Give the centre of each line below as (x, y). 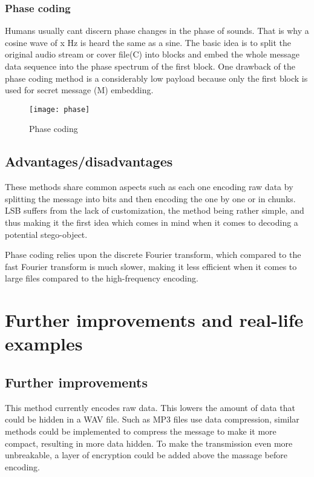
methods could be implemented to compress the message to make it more (141, 431)
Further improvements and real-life (154, 320)
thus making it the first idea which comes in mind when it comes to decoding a (152, 222)
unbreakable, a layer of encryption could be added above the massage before (146, 455)
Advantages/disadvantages (89, 161)
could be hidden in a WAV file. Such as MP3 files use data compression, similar (152, 419)
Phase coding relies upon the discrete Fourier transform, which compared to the (153, 255)
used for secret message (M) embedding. (79, 90)
